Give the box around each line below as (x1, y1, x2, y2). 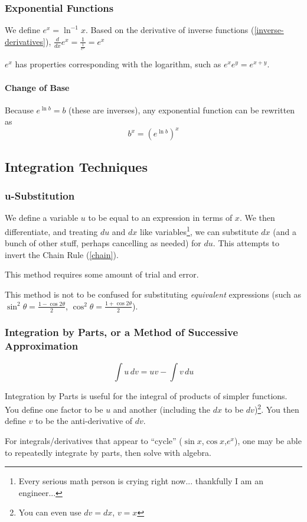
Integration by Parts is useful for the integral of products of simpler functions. (5, 389, 288, 402)
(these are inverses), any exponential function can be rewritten (68, 103, 295, 116)
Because (5, 103, 34, 116)
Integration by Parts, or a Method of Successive (5, 325, 239, 340)
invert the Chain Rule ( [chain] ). (5, 248, 119, 260)
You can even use (18, 506, 81, 518)
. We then (239, 211, 275, 224)
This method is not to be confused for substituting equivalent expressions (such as (5, 288, 301, 301)
